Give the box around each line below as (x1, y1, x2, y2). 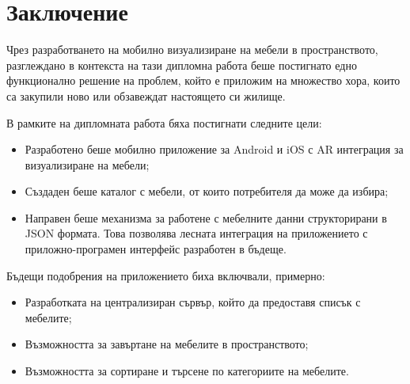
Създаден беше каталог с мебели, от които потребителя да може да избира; (25, 183, 389, 200)
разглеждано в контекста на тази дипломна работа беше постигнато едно (6, 56, 357, 73)
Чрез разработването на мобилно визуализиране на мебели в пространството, (6, 41, 378, 58)
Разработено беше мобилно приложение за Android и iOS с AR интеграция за (25, 141, 404, 158)
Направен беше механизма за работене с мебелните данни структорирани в (25, 209, 387, 226)
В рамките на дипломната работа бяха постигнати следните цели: (6, 114, 322, 131)
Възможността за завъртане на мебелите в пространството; (25, 336, 309, 352)
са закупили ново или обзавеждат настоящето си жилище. (6, 87, 286, 104)
